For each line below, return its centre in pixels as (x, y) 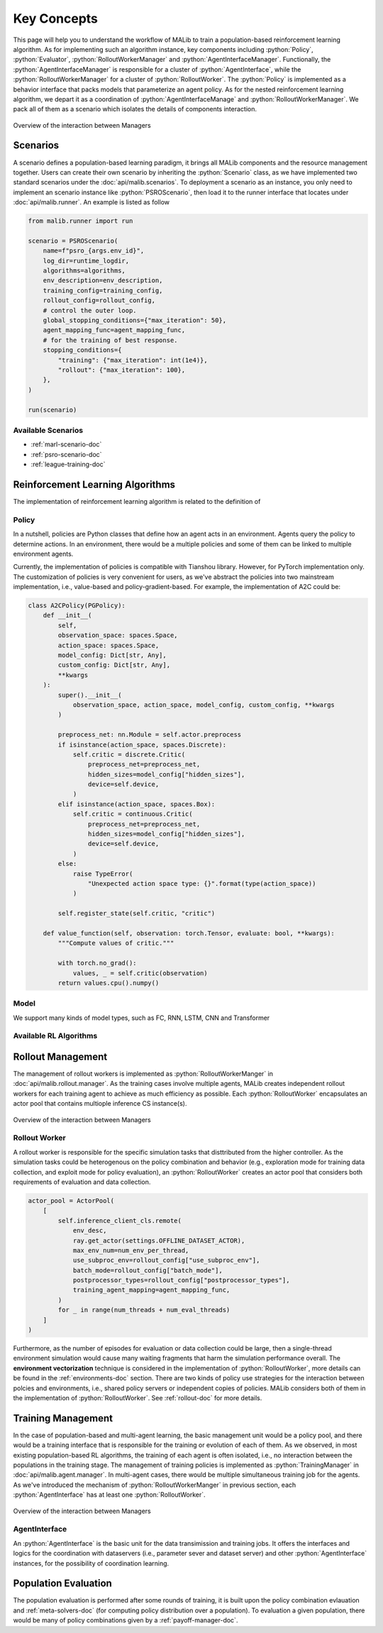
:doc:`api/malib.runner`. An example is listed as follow (91, 202)
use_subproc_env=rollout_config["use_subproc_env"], (166, 1260)
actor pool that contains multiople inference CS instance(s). (100, 1104)
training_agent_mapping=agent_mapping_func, (151, 1290)
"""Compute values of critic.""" (116, 943)
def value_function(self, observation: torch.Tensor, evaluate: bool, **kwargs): (189, 933)
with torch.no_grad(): (98, 963)
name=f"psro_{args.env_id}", (94, 251)
